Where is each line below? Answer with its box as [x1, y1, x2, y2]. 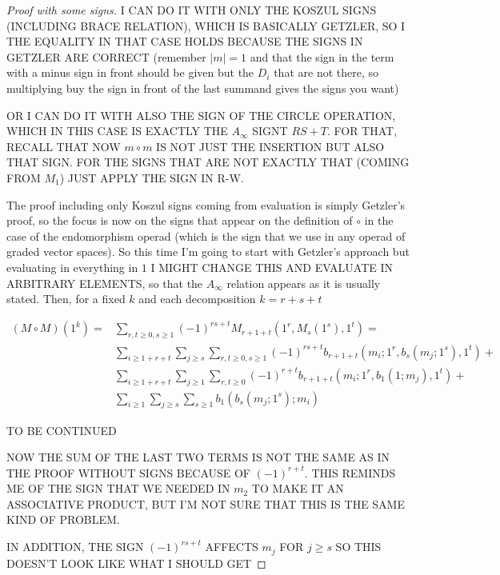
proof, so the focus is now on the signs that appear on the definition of [6, 212, 353, 229]
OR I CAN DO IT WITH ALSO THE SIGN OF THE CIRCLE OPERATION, [6, 106, 396, 123]
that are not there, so [274, 64, 378, 81]
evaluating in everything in [6, 258, 138, 275]
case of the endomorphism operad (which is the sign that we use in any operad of [6, 227, 406, 244]
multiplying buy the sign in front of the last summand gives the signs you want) [6, 79, 399, 96]
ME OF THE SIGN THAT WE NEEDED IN [6, 480, 230, 497]
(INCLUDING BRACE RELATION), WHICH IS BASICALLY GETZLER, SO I [6, 17, 406, 34]
